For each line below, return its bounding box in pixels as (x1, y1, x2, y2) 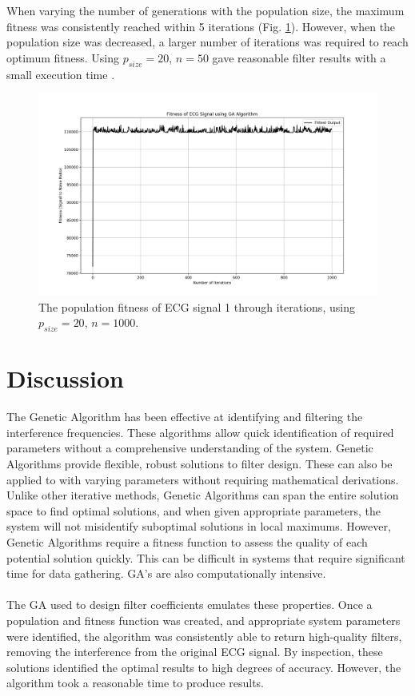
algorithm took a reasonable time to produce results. (6, 674, 264, 691)
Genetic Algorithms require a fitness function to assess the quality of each (6, 534, 368, 551)
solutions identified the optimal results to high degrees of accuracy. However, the (6, 658, 401, 675)
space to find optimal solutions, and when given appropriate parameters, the (6, 502, 381, 519)
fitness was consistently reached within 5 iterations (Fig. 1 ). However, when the (6, 18, 396, 34)
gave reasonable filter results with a (212, 49, 386, 66)
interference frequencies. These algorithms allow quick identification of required (6, 424, 394, 440)
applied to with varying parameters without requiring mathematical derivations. (6, 471, 399, 487)
